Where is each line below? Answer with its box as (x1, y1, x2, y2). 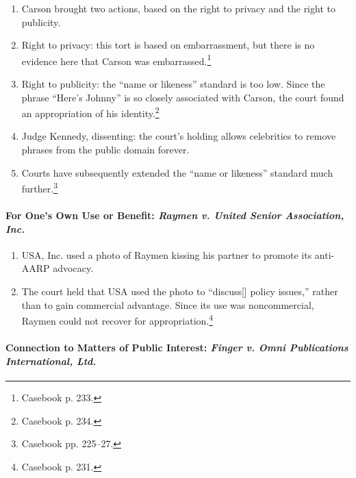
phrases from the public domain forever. (21, 142, 190, 157)
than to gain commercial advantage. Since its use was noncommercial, (21, 297, 314, 312)
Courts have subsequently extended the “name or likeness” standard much (21, 165, 333, 179)
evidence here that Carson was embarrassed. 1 (21, 51, 212, 68)
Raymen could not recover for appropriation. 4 (21, 312, 214, 327)
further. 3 (21, 179, 58, 195)
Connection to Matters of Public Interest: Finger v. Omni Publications (5, 340, 348, 355)
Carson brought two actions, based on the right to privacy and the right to (21, 1, 335, 15)
